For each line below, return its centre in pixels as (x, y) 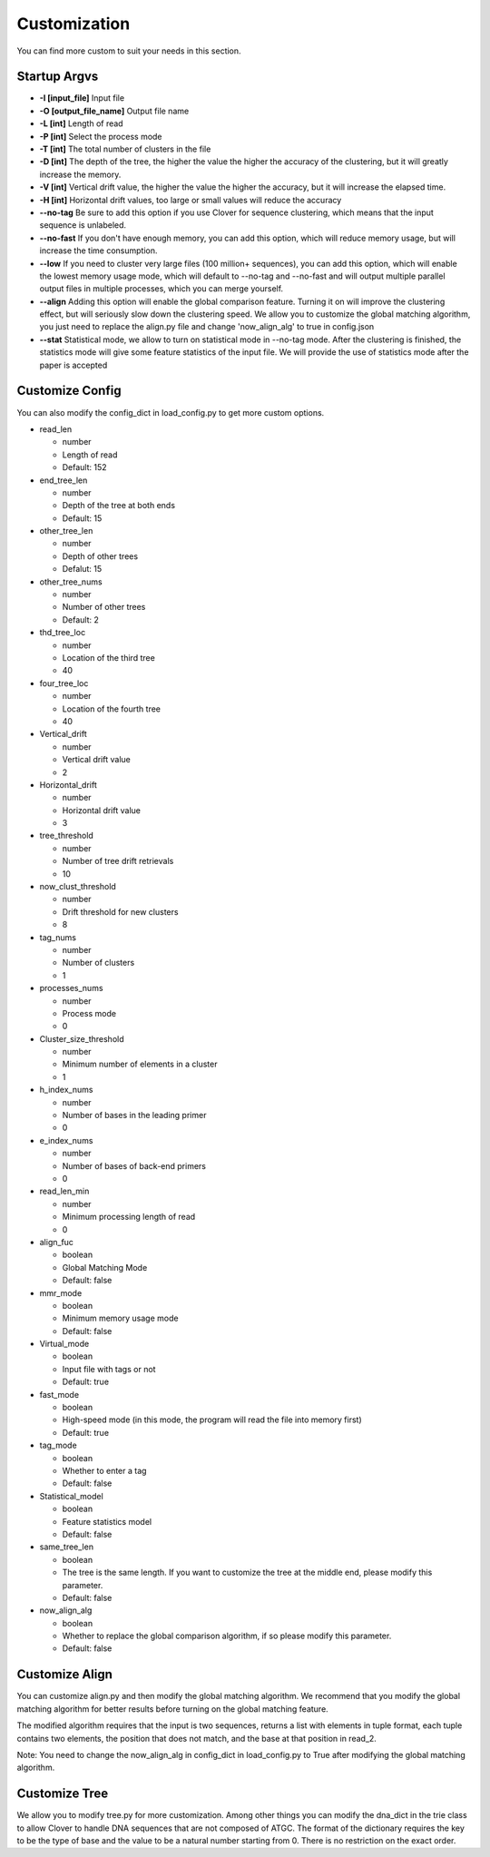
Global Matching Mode (105, 1267)
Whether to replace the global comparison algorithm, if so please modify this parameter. (227, 1636)
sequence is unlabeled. (83, 225)
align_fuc (57, 1242)
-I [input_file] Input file (82, 98)
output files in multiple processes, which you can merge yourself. (162, 289)
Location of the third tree (109, 657)
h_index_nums (66, 1090)
